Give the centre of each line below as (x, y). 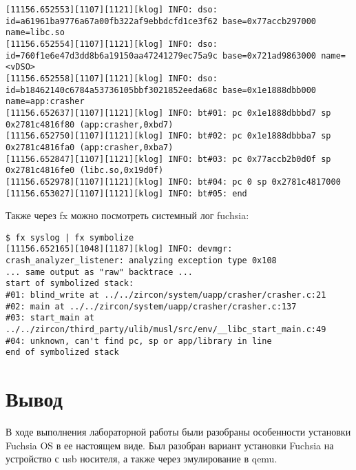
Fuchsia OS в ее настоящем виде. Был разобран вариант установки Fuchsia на (170, 445)
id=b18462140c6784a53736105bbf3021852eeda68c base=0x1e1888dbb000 (161, 90)
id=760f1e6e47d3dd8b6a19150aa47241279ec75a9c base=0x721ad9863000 (161, 55)
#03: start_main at (50, 318)
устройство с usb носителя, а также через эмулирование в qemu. (142, 459)
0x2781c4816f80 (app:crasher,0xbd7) (90, 124)
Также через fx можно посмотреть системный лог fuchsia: (127, 215)
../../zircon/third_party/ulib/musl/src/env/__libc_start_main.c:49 (166, 329)
